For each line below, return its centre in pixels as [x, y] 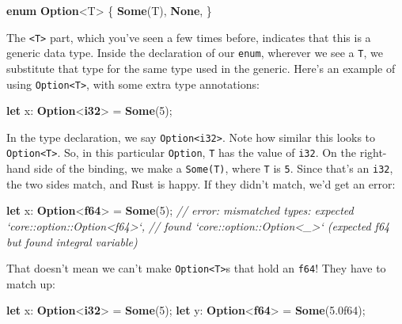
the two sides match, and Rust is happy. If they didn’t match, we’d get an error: [201, 183]
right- [373, 152]
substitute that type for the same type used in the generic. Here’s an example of [201, 68]
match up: [31, 283]
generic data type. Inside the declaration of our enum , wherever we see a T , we [195, 53]
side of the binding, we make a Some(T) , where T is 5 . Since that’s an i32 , [214, 168]
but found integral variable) [72, 241]
